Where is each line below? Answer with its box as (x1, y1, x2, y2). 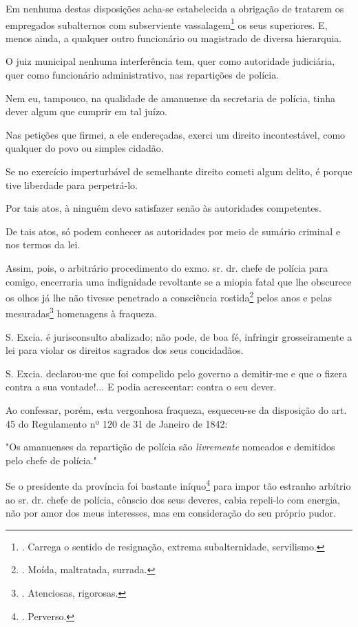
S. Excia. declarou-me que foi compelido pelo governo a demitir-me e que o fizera (6, 366, 348, 380)
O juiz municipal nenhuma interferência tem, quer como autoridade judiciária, (6, 54, 335, 68)
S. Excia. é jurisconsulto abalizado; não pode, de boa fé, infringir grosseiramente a (6, 329, 352, 344)
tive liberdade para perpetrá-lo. (6, 177, 138, 192)
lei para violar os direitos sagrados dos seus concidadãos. (6, 343, 244, 357)
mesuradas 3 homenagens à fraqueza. (6, 304, 158, 321)
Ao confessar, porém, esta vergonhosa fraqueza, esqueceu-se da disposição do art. (6, 403, 347, 417)
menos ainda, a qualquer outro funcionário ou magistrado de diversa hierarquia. (6, 30, 342, 45)
